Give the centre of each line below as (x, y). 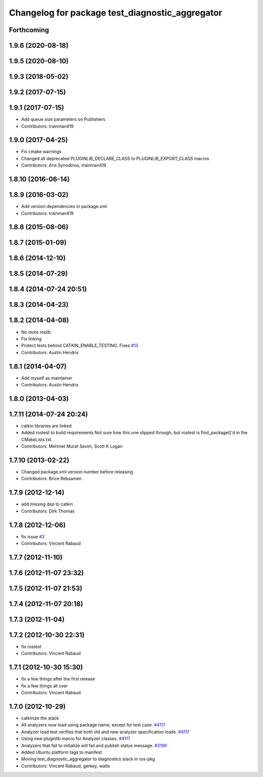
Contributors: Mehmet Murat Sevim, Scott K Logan (72, 446)
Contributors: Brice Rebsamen (52, 479)
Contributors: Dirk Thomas (48, 511)
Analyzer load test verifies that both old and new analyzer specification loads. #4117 (105, 732)
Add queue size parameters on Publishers (63, 119)
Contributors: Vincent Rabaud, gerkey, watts (66, 766)
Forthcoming (29, 30)
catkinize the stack (40, 718)
